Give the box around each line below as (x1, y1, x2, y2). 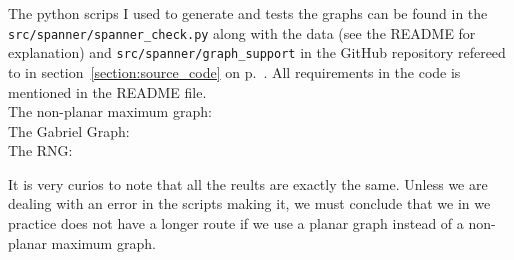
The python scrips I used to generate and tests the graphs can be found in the (8, 3, 488, 23)
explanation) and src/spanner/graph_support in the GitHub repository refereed (8, 42, 506, 63)
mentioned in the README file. (8, 81, 207, 102)
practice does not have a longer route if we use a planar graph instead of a (8, 213, 464, 234)
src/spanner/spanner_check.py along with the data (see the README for (8, 22, 476, 43)
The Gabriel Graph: (8, 120, 130, 141)
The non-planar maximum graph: (8, 101, 212, 122)
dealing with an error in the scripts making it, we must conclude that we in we (8, 193, 491, 214)
